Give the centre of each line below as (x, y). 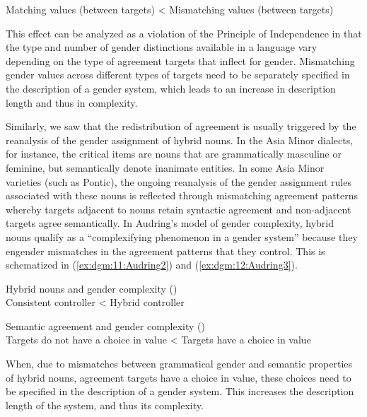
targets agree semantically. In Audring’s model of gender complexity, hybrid (170, 223)
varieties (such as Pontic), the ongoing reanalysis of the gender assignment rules (179, 181)
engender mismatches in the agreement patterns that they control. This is (165, 251)
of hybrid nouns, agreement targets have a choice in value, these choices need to (179, 377)
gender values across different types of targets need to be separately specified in (178, 75)
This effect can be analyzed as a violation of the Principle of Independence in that (184, 33)
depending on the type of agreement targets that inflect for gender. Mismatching (180, 60)
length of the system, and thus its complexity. (105, 405)
